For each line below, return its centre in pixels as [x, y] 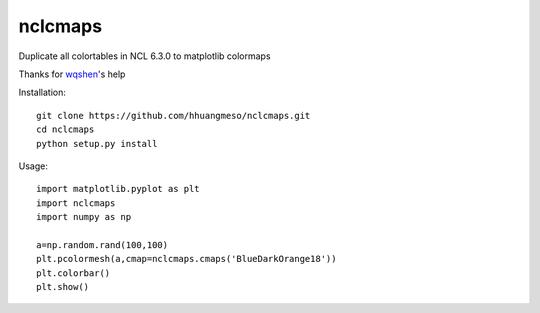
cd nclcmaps [65, 129]
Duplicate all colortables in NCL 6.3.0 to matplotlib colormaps [144, 56]
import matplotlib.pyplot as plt [118, 189]
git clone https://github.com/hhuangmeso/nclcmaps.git [173, 115]
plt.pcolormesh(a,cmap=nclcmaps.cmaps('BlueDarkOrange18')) [186, 259]
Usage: [33, 166]
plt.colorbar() [73, 273]
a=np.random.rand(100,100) [102, 244]
